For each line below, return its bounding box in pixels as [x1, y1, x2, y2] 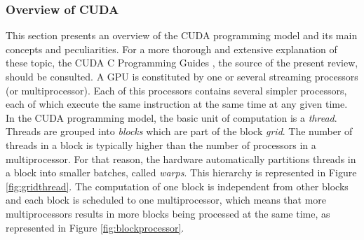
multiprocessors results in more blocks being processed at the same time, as [6, 206, 330, 220]
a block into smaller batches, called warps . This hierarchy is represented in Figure [6, 165, 357, 180]
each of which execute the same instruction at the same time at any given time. [6, 97, 348, 111]
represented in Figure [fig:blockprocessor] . [6, 220, 184, 234]
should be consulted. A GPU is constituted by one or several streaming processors [6, 69, 358, 83]
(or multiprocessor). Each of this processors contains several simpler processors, [6, 83, 347, 97]
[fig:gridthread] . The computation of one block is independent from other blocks [6, 178, 349, 193]
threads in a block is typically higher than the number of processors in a [6, 137, 316, 152]
